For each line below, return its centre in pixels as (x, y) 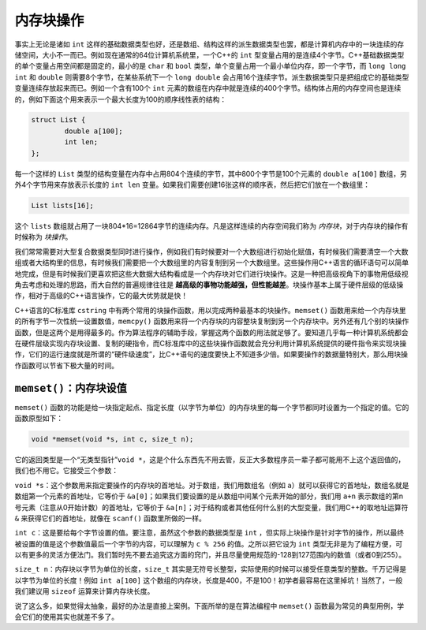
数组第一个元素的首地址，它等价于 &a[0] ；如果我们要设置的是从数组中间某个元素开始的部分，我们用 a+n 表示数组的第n (209, 496)
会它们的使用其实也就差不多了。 (66, 617)
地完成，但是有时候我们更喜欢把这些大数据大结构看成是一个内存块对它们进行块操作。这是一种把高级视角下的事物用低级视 (211, 274)
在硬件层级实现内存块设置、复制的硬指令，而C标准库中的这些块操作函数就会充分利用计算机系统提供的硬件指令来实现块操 (211, 343)
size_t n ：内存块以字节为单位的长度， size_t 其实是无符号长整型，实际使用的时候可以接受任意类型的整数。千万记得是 (210, 569)
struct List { (58, 120)
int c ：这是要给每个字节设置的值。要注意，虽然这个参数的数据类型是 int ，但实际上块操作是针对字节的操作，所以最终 (209, 533)
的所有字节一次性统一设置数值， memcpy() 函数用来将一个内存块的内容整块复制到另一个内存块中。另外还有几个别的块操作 (212, 321)
